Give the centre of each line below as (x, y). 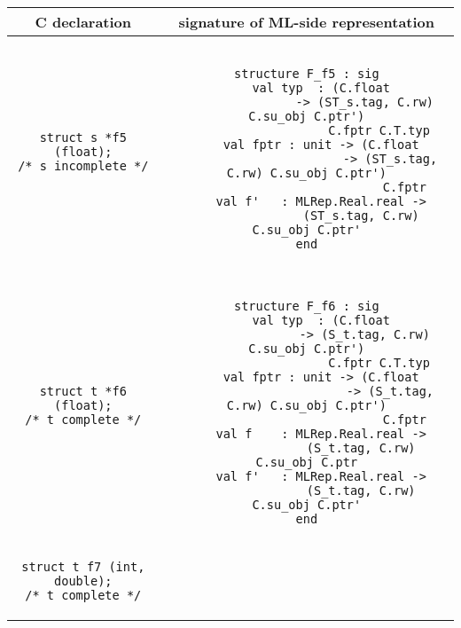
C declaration (83, 22)
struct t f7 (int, (83, 567)
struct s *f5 (83, 137)
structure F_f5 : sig (306, 74)
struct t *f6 (83, 391)
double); (83, 581)
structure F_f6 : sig (306, 306)
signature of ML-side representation (307, 22)
